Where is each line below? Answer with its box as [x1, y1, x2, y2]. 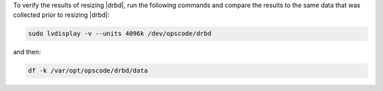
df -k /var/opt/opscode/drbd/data [28, 67, 148, 75]
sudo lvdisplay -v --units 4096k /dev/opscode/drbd [28, 30, 212, 38]
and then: [13, 48, 41, 56]
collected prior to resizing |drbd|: [13, 11, 110, 19]
